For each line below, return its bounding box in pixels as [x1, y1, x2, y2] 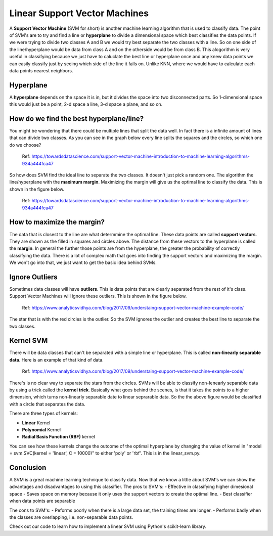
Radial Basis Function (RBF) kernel [22, 434, 96, 440]
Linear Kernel [22, 420, 51, 426]
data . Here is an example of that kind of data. [9, 356, 104, 363]
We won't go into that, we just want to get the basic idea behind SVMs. [9, 259, 157, 265]
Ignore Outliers [9, 273, 58, 281]
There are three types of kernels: [9, 410, 78, 417]
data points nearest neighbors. [9, 67, 73, 73]
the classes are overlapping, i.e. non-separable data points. [9, 514, 133, 520]
